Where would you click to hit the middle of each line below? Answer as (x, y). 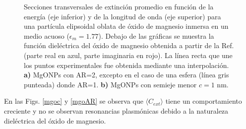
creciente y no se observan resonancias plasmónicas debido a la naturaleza (116, 110)
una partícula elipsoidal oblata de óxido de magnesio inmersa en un (126, 26)
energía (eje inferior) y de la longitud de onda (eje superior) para (123, 16)
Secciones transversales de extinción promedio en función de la (119, 6)
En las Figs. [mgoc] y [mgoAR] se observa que (74, 101)
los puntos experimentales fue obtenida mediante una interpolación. (126, 65)
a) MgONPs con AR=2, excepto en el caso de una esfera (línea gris (126, 75)
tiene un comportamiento (204, 101)
